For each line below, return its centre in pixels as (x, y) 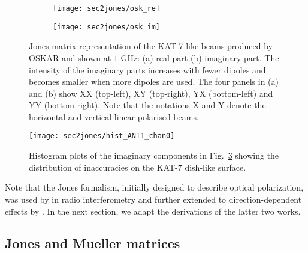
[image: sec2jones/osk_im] (106, 27)
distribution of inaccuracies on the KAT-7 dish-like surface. (138, 167)
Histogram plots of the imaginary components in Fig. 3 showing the (154, 155)
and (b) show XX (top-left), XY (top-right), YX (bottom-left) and (151, 93)
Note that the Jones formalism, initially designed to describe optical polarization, (154, 187)
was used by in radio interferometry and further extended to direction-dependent (153, 199)
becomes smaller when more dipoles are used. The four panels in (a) (154, 81)
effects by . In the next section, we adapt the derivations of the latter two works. (153, 211)
